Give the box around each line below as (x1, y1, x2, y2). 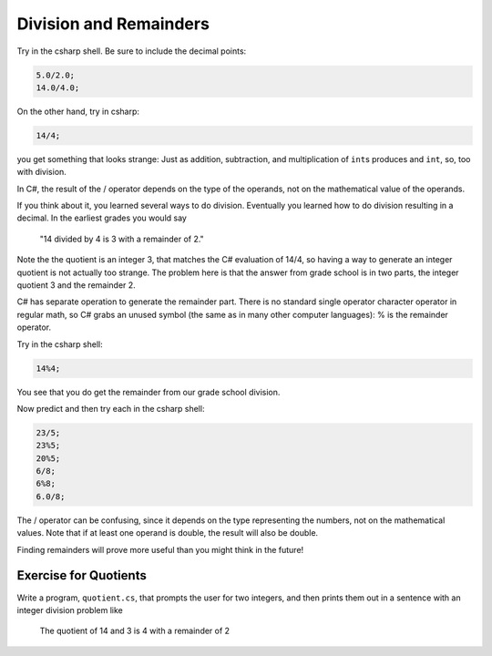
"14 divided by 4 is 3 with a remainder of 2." (39, 233, 204, 244)
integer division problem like (16, 604, 123, 615)
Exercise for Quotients (16, 568, 148, 583)
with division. (16, 167, 67, 178)
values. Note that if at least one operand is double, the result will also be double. (16, 528, 319, 538)
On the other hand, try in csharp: (16, 106, 140, 117)
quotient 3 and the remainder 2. (16, 280, 136, 291)
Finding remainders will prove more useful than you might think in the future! (16, 544, 304, 555)
